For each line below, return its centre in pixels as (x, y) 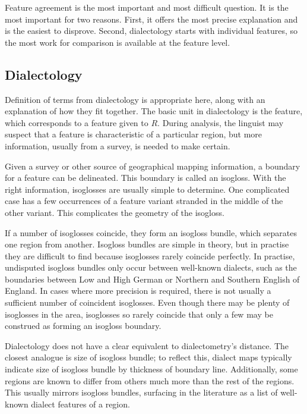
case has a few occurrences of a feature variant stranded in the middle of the (144, 201)
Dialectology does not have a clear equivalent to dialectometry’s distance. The (147, 345)
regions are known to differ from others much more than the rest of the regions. (150, 380)
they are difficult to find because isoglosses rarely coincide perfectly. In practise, (150, 255)
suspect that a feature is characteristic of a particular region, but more (134, 134)
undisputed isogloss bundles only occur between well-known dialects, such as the (151, 267)
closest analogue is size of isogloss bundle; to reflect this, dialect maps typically (148, 357)
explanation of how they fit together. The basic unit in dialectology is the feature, (154, 111)
